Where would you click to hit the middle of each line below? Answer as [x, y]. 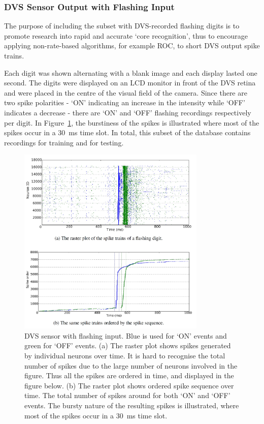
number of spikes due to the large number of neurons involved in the [131, 365]
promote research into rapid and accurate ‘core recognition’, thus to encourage [126, 35]
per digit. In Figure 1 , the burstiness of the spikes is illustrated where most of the [132, 122]
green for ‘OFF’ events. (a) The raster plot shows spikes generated [128, 345]
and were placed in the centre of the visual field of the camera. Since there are [126, 92]
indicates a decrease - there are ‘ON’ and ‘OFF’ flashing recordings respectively [128, 112]
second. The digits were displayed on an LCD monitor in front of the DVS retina [130, 83]
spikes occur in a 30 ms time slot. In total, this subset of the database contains [127, 132]
